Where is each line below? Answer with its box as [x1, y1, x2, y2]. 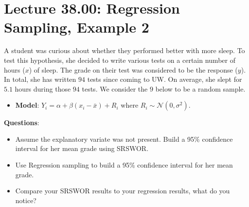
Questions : [4, 117, 39, 128]
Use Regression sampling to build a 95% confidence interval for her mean [15, 160, 233, 170]
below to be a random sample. [155, 83, 246, 94]
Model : [15, 100, 39, 110]
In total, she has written [4, 74, 76, 84]
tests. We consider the [82, 83, 148, 94]
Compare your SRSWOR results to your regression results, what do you [15, 186, 230, 196]
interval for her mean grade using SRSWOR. [15, 143, 149, 153]
